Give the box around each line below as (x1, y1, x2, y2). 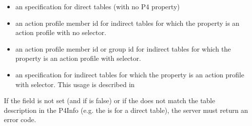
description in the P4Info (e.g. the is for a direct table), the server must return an (4, 105, 248, 115)
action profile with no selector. (15, 27, 106, 37)
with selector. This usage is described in (15, 79, 135, 89)
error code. (4, 114, 36, 125)
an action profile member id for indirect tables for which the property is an (15, 18, 240, 28)
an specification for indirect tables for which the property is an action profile (15, 69, 244, 79)
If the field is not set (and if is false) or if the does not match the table (4, 95, 215, 106)
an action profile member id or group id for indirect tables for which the (15, 43, 231, 54)
